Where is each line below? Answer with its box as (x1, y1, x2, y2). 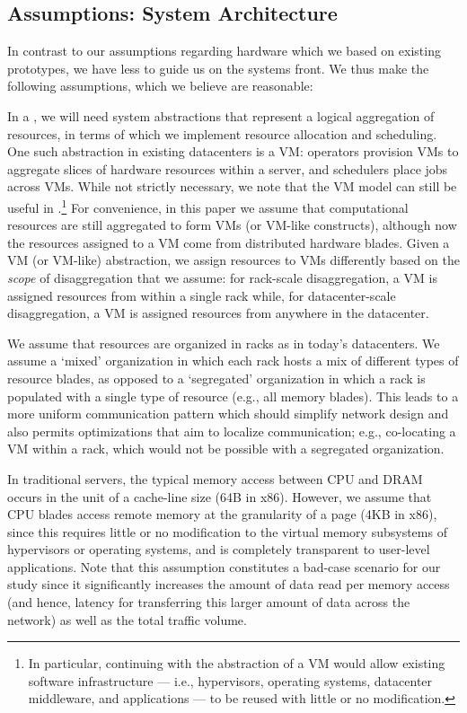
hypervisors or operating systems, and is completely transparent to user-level (7, 540, 430, 559)
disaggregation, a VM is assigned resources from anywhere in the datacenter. (7, 304, 429, 322)
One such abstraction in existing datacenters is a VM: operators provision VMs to (7, 142, 459, 161)
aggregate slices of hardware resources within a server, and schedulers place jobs (7, 159, 448, 178)
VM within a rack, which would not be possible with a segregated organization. (7, 439, 445, 458)
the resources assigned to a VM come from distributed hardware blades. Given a (7, 233, 450, 251)
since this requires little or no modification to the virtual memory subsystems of (7, 522, 447, 541)
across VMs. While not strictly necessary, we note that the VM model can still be (7, 177, 457, 196)
